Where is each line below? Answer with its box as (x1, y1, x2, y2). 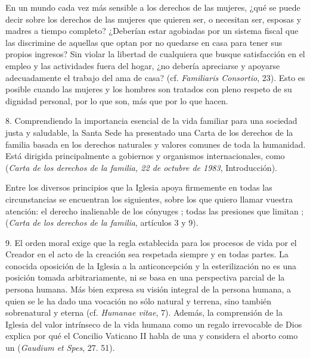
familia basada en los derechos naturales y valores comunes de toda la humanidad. (5, 138, 306, 150)
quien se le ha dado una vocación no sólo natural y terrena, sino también (5, 294, 272, 307)
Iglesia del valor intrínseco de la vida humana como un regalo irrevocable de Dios (5, 317, 302, 330)
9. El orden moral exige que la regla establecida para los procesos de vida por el (5, 236, 297, 248)
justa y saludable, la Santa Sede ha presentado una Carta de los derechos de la (5, 126, 293, 138)
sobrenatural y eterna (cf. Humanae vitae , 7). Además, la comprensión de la (5, 306, 283, 319)
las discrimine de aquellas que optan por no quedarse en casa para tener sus (5, 36, 283, 48)
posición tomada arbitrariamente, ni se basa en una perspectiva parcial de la (5, 271, 285, 284)
